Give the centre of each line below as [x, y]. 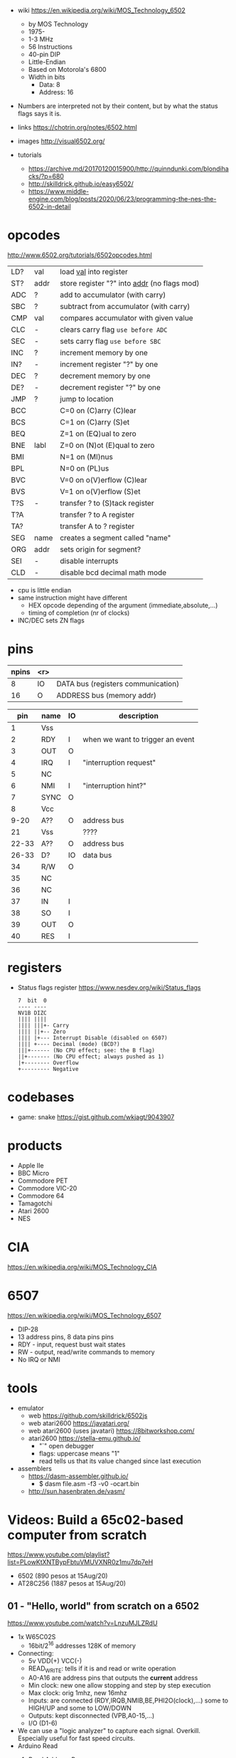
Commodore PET [43, 1181]
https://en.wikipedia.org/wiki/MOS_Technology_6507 [84, 1315]
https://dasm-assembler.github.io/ [78, 1476]
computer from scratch [77, 1535]
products [35, 1145]
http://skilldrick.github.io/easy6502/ [81, 184]
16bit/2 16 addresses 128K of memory [82, 1645]
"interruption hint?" [115, 785]
